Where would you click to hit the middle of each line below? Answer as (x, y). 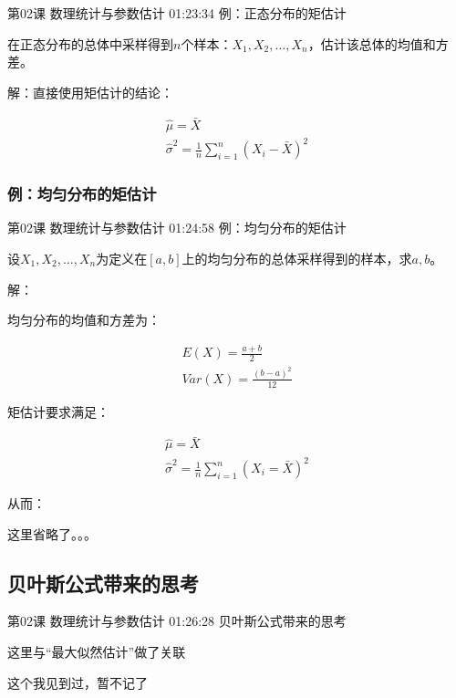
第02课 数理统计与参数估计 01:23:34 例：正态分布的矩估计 (177, 13)
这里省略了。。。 (52, 533)
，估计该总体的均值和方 (378, 43)
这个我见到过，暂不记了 (78, 682)
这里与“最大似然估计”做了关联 (97, 652)
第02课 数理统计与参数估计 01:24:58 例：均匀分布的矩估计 (177, 228)
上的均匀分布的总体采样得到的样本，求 (297, 258)
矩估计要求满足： (58, 411)
